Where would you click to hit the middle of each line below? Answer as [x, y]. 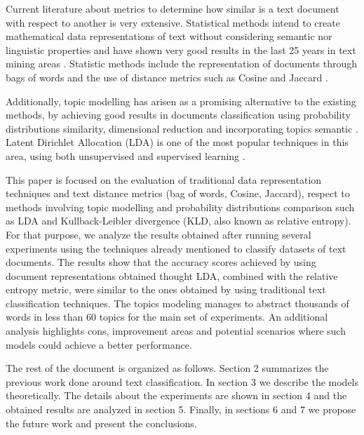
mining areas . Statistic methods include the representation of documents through [182, 63]
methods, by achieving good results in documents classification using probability [178, 115]
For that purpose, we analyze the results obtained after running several [159, 234]
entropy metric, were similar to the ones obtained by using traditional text [166, 289]
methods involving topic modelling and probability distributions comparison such [180, 207]
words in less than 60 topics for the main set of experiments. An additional [167, 317]
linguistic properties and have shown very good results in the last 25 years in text [181, 49]
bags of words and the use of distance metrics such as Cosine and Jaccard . [167, 77]
